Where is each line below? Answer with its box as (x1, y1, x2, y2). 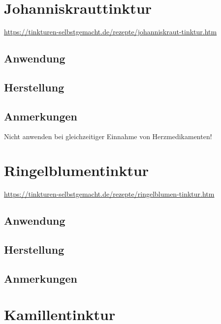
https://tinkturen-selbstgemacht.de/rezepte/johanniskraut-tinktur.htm (4, 27, 217, 37)
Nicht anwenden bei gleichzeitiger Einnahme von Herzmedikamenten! (4, 131, 212, 142)
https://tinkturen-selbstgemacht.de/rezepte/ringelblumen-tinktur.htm (4, 189, 215, 199)
